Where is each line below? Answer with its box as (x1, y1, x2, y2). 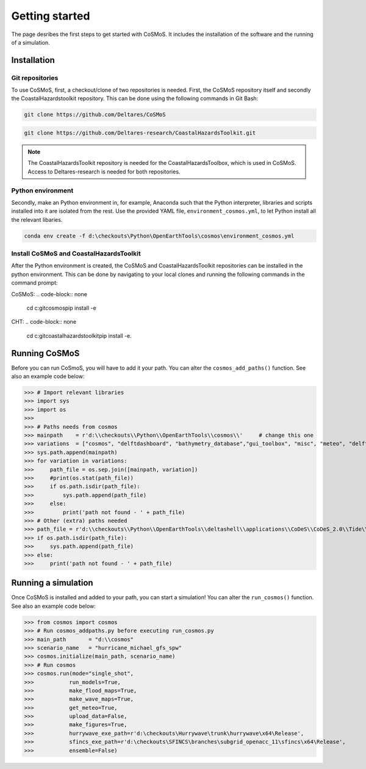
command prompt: (11, 279, 58, 286)
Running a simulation (11, 578, 94, 588)
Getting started (11, 9, 90, 23)
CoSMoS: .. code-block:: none (11, 290, 88, 297)
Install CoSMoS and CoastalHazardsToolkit (11, 249, 141, 258)
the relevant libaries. (11, 216, 63, 223)
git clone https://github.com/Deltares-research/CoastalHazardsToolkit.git (24, 129, 256, 137)
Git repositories (11, 73, 59, 82)
